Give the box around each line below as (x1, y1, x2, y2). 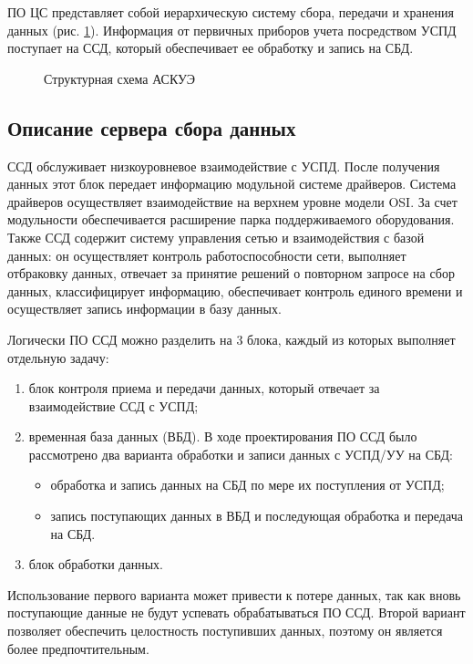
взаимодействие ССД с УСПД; (28, 396, 199, 415)
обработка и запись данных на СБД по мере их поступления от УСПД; (50, 475, 445, 494)
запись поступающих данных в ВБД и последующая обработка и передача (50, 506, 463, 525)
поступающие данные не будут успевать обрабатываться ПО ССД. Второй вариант (7, 603, 466, 622)
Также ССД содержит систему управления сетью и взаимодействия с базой (7, 227, 425, 246)
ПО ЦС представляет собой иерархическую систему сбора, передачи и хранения (7, 3, 454, 21)
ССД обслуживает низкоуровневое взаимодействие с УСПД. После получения (7, 156, 440, 175)
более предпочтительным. (7, 638, 149, 658)
